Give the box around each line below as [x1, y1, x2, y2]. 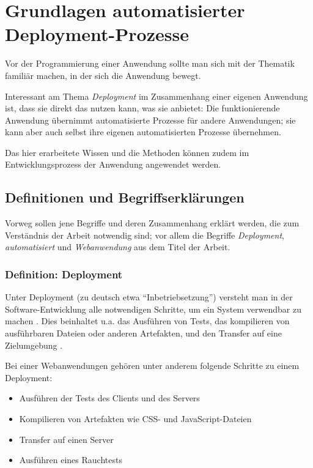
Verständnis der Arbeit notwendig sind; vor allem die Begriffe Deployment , [5, 228, 284, 241]
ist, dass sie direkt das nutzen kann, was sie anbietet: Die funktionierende [5, 102, 280, 114]
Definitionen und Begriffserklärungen [5, 188, 245, 207]
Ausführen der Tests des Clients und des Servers [19, 392, 200, 404]
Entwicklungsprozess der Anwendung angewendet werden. [5, 158, 221, 171]
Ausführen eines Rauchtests [19, 453, 122, 466]
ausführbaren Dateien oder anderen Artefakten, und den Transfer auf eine [5, 327, 282, 340]
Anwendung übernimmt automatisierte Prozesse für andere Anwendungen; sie [5, 113, 296, 126]
